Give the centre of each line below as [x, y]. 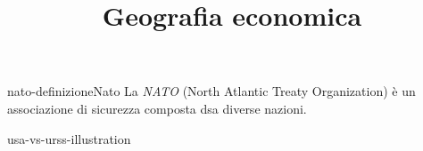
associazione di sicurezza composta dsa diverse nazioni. [157, 108]
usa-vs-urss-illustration [69, 138]
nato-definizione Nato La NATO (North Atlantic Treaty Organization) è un [211, 91]
